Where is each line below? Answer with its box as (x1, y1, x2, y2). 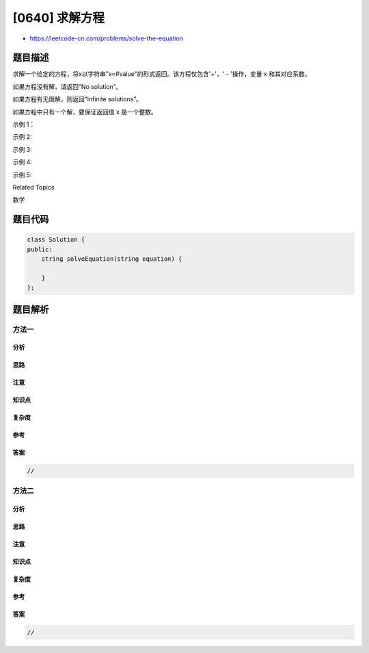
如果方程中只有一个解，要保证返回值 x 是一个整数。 (12, 107, 157, 116)
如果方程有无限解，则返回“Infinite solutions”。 (12, 95, 143, 103)
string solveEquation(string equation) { (41, 255, 182, 263)
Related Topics (12, 183, 55, 191)
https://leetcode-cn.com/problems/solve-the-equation (29, 34, 184, 42)
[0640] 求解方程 (12, 10, 105, 25)
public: (27, 245, 53, 253)
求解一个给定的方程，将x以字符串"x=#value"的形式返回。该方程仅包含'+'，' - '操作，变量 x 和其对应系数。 (12, 70, 311, 78)
